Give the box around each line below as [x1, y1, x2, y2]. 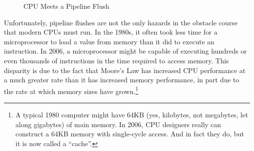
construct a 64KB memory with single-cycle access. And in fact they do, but [15, 129, 244, 139]
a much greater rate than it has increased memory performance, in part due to [4, 75, 239, 85]
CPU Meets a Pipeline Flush [23, 1, 109, 11]
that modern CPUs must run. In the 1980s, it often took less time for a [4, 27, 218, 37]
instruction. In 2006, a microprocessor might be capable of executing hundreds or [4, 46, 247, 56]
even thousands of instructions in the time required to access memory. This [4, 55, 229, 65]
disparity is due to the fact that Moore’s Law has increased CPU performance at [4, 65, 246, 75]
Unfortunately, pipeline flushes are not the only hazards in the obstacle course [4, 17, 238, 27]
